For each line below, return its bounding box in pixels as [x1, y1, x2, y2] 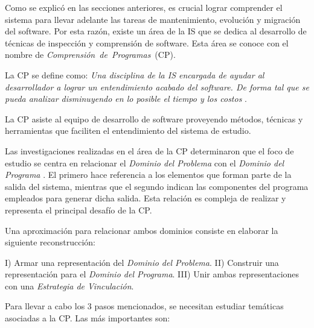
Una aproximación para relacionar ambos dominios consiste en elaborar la [5, 224, 278, 236]
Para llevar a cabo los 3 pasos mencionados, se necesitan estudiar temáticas [5, 300, 284, 312]
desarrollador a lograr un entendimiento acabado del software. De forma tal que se [5, 80, 309, 93]
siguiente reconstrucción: [5, 236, 95, 248]
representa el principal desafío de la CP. [5, 203, 152, 216]
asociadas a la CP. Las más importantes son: [5, 312, 170, 324]
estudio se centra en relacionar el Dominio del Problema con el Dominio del [5, 156, 284, 169]
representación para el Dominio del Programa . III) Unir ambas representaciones [5, 268, 300, 280]
